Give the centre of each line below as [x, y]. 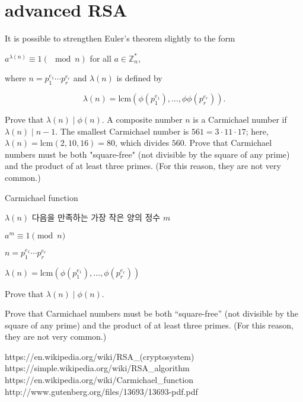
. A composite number [142, 119]
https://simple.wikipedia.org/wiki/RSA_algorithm [97, 368]
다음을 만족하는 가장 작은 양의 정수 [96, 217]
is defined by [139, 78]
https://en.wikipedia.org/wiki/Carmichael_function [99, 380]
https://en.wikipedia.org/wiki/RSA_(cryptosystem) [100, 356]
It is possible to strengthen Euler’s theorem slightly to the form [120, 38]
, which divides [142, 143]
